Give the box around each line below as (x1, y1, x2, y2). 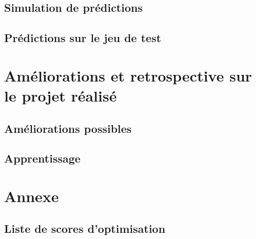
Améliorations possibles (4, 120, 132, 136)
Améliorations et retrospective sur (4, 65, 252, 86)
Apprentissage (4, 150, 81, 166)
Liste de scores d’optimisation (4, 221, 166, 236)
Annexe (4, 185, 59, 206)
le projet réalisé (4, 85, 117, 106)
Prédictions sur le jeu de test (4, 30, 162, 46)
